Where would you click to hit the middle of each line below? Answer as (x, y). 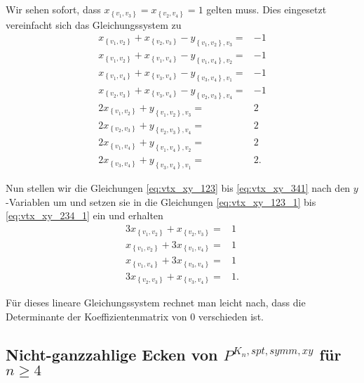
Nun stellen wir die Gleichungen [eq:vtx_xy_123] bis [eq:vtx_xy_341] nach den (178, 188)
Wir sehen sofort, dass (53, 9)
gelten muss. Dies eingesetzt (267, 9)
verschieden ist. (231, 316)
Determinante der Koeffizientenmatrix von (96, 316)
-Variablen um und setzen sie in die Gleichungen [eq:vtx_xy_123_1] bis (161, 201)
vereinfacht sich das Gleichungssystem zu (94, 24)
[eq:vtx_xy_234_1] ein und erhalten (85, 215)
